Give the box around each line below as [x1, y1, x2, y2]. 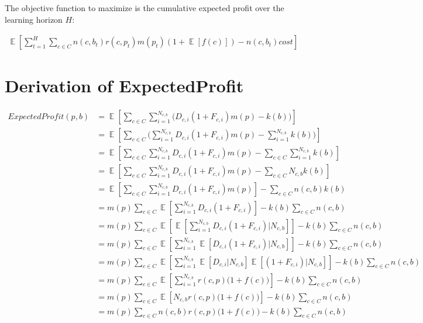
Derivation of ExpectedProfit [5, 74, 244, 98]
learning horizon [5, 13, 63, 25]
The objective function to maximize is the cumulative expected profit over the [5, 2, 284, 13]
